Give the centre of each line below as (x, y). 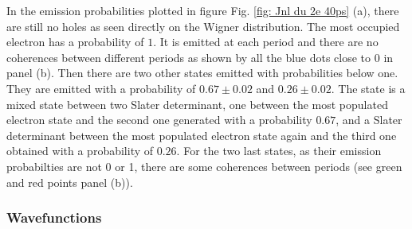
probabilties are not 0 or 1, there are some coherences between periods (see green (204, 166)
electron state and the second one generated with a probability (159, 120)
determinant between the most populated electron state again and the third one (202, 135)
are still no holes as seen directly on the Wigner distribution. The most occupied (203, 26)
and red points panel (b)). (70, 182)
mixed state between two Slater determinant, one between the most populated (197, 104)
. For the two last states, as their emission (279, 151)
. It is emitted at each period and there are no (266, 42)
